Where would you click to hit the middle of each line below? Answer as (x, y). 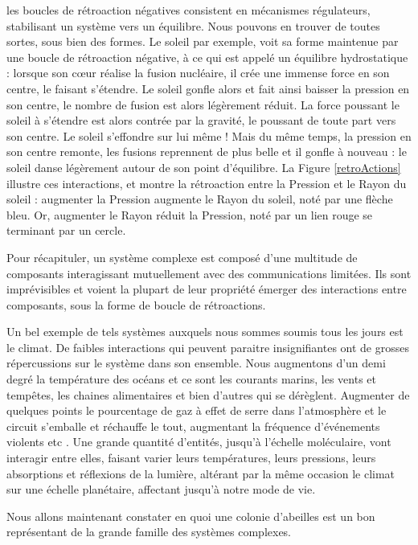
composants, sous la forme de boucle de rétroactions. (136, 304)
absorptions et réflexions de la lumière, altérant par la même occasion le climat (201, 473)
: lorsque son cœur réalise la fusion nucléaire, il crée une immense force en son (198, 73)
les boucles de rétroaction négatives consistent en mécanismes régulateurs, (189, 10)
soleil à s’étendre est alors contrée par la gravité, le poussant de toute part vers (201, 120)
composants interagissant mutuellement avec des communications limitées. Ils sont (209, 273)
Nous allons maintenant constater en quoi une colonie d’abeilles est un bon (191, 516)
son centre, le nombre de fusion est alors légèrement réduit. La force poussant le (203, 104)
